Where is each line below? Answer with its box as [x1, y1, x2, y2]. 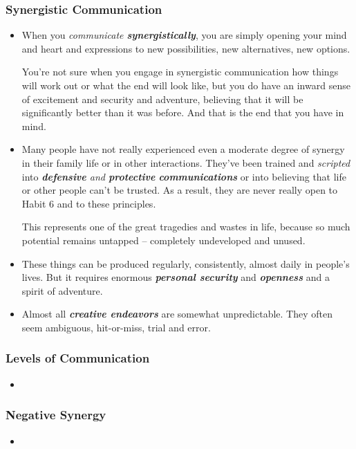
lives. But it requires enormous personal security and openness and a [21, 270, 330, 284]
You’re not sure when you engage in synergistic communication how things [21, 64, 339, 79]
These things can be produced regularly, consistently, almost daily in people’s [21, 256, 350, 271]
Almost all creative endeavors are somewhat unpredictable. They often [21, 306, 332, 321]
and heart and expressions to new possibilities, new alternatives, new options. [21, 41, 350, 55]
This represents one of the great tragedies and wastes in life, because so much [21, 219, 350, 234]
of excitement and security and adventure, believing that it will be [21, 91, 303, 106]
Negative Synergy [6, 406, 106, 423]
